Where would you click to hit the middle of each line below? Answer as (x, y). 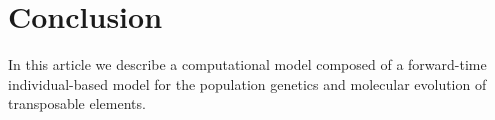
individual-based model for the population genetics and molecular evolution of (247, 83)
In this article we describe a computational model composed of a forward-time (247, 64)
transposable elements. (77, 103)
